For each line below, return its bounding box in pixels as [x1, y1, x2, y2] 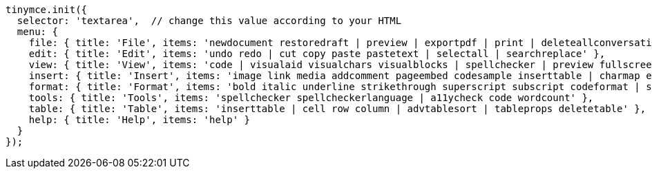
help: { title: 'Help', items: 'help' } [28, 114, 251, 125]
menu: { [17, 26, 58, 37]
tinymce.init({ [6, 4, 88, 15]
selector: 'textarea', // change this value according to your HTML [17, 15, 402, 26]
